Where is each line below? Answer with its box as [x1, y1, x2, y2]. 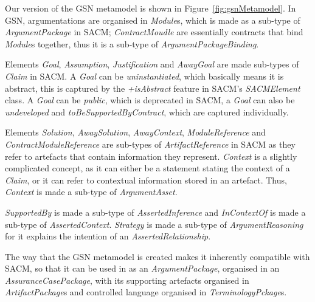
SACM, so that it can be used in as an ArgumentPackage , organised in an [5, 262, 280, 275]
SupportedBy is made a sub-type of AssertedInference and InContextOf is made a [5, 205, 306, 218]
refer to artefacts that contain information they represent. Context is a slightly [5, 149, 297, 162]
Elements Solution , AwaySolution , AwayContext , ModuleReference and [5, 126, 266, 139]
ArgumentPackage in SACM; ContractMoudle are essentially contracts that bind [5, 26, 303, 38]
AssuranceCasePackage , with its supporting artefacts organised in [5, 273, 249, 286]
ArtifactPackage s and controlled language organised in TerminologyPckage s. [5, 286, 287, 298]
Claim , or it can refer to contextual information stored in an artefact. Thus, [5, 173, 287, 186]
